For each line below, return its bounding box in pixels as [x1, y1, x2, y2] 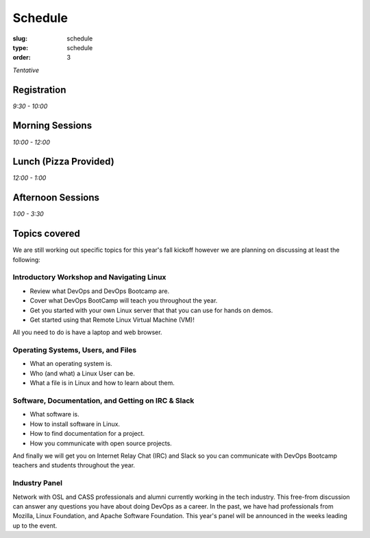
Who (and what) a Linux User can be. [29, 369, 135, 377]
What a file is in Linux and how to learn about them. [29, 379, 175, 387]
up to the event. [12, 522, 58, 530]
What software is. [29, 410, 79, 419]
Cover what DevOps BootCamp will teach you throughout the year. [29, 296, 218, 305]
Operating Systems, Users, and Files [12, 345, 137, 355]
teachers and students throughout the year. [12, 461, 136, 469]
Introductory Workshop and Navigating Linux [12, 272, 166, 282]
